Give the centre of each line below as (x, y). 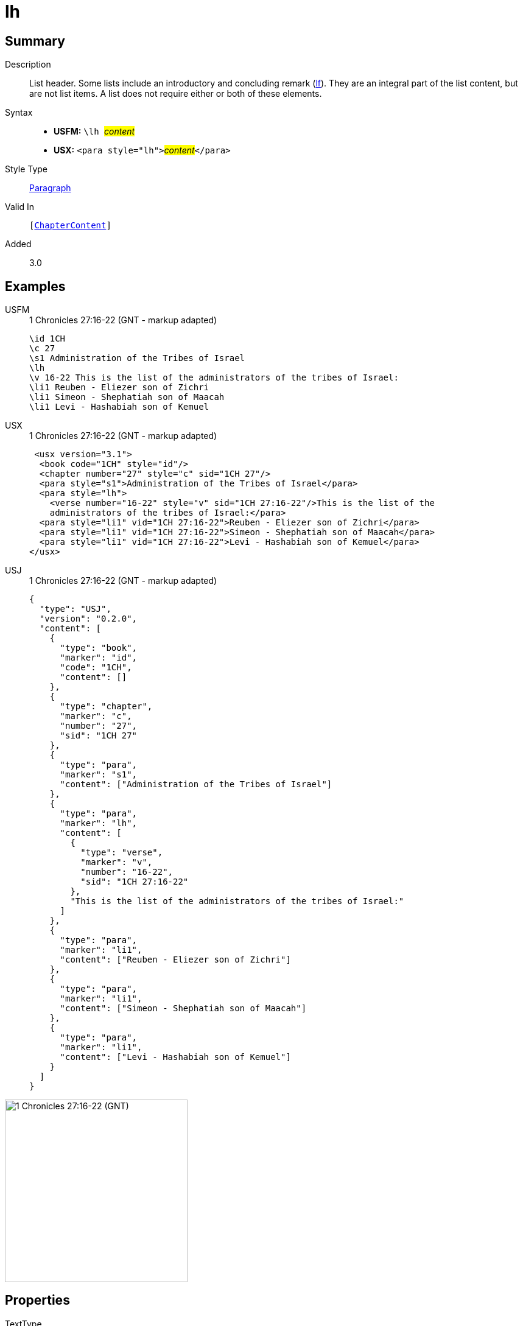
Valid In (20, 207)
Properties (37, 1300)
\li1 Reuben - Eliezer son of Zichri (119, 388)
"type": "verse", (122, 853)
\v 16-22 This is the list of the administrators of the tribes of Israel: (214, 378)
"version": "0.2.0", (88, 619)
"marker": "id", (99, 658)
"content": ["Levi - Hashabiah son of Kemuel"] (175, 1057)
